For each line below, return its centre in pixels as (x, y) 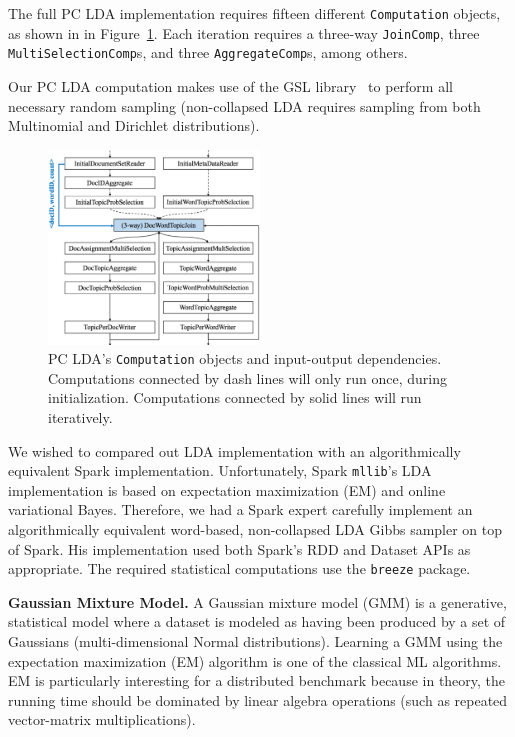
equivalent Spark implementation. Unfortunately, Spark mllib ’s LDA (220, 470)
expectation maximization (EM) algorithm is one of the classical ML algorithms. (255, 660)
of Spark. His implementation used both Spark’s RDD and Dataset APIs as (239, 548)
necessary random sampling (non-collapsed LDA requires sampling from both (244, 105)
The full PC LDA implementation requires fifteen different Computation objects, (254, 13)
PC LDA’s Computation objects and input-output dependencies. (245, 358)
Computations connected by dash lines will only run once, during (247, 377)
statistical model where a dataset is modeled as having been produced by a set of (257, 621)
